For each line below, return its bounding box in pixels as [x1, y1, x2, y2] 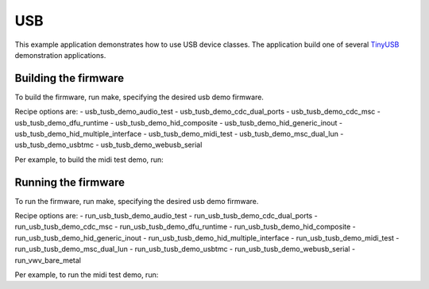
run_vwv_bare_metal [14, 255, 81, 265]
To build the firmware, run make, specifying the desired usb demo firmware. [14, 92, 264, 102]
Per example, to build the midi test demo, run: [14, 155, 164, 164]
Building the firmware [14, 71, 125, 85]
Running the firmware [14, 175, 125, 189]
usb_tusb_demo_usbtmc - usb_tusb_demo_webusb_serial [14, 140, 203, 150]
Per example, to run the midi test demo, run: [14, 270, 159, 279]
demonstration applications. [14, 50, 106, 60]
